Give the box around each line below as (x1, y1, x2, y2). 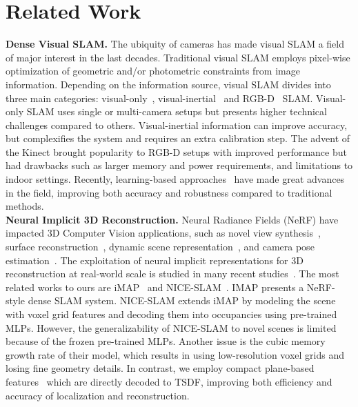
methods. (6, 199, 44, 213)
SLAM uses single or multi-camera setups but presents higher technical (26, 104, 327, 119)
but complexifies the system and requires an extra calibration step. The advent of (6, 131, 350, 146)
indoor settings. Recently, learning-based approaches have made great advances (6, 172, 345, 186)
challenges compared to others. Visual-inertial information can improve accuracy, (6, 117, 348, 132)
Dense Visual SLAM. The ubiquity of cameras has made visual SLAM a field (6, 37, 344, 51)
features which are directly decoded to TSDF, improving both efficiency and (6, 374, 332, 388)
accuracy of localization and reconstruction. (6, 388, 190, 402)
